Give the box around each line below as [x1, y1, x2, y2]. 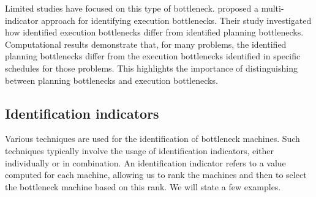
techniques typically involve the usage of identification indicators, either [5, 144, 274, 157]
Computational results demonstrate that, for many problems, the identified [5, 37, 287, 50]
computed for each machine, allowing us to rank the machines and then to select [5, 168, 307, 181]
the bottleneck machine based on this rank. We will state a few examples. [5, 180, 281, 193]
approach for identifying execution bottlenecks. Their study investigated [41, 13, 312, 26]
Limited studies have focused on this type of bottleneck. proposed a [5, 2, 259, 14]
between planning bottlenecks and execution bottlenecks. [5, 73, 218, 86]
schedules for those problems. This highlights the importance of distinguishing [5, 61, 298, 74]
